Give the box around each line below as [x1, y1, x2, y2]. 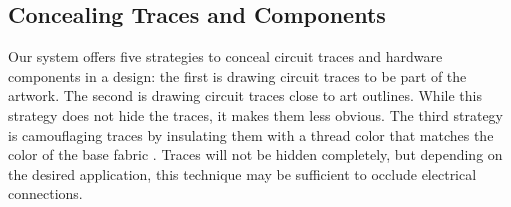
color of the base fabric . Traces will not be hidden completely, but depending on [8, 144, 503, 165]
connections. [8, 183, 83, 204]
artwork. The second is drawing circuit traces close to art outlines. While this [8, 85, 482, 106]
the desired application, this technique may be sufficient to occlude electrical [8, 163, 477, 184]
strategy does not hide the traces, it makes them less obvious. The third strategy [8, 104, 503, 125]
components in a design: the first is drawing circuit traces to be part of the [8, 65, 467, 86]
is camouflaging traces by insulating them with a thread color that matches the [8, 124, 494, 145]
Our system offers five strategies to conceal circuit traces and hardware [8, 46, 443, 67]
